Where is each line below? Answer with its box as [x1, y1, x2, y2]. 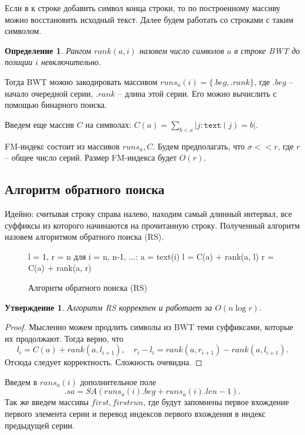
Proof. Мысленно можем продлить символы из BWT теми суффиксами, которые [5, 321, 293, 333]
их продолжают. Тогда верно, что [5, 332, 124, 344]
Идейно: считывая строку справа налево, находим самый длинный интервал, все [5, 207, 292, 219]
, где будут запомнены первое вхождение [143, 396, 289, 408]
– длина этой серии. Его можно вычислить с [118, 87, 277, 99]
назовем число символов [139, 44, 225, 56]
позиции [5, 56, 33, 68]
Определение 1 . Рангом [5, 44, 91, 56]
